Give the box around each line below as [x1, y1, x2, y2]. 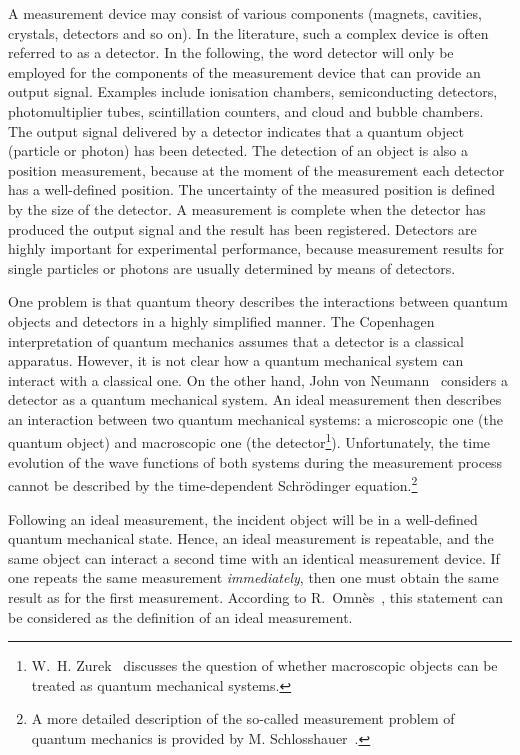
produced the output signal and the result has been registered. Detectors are [8, 218, 477, 239]
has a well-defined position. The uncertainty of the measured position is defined [8, 179, 495, 200]
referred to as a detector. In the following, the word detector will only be [8, 42, 454, 63]
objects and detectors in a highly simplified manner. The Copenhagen [8, 310, 435, 331]
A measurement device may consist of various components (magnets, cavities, [8, 3, 482, 23]
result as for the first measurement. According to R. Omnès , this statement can [8, 586, 504, 607]
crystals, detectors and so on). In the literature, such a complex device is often [8, 22, 489, 43]
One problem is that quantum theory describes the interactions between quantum [8, 291, 508, 312]
